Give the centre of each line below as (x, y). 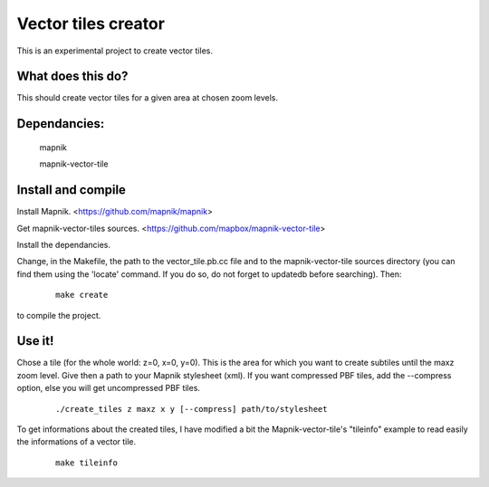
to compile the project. (59, 315)
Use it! (35, 341)
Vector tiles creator (91, 24)
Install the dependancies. (64, 244)
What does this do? (72, 76)
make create (82, 295)
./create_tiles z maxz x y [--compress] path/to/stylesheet (192, 409)
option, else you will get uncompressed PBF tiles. (109, 388)
